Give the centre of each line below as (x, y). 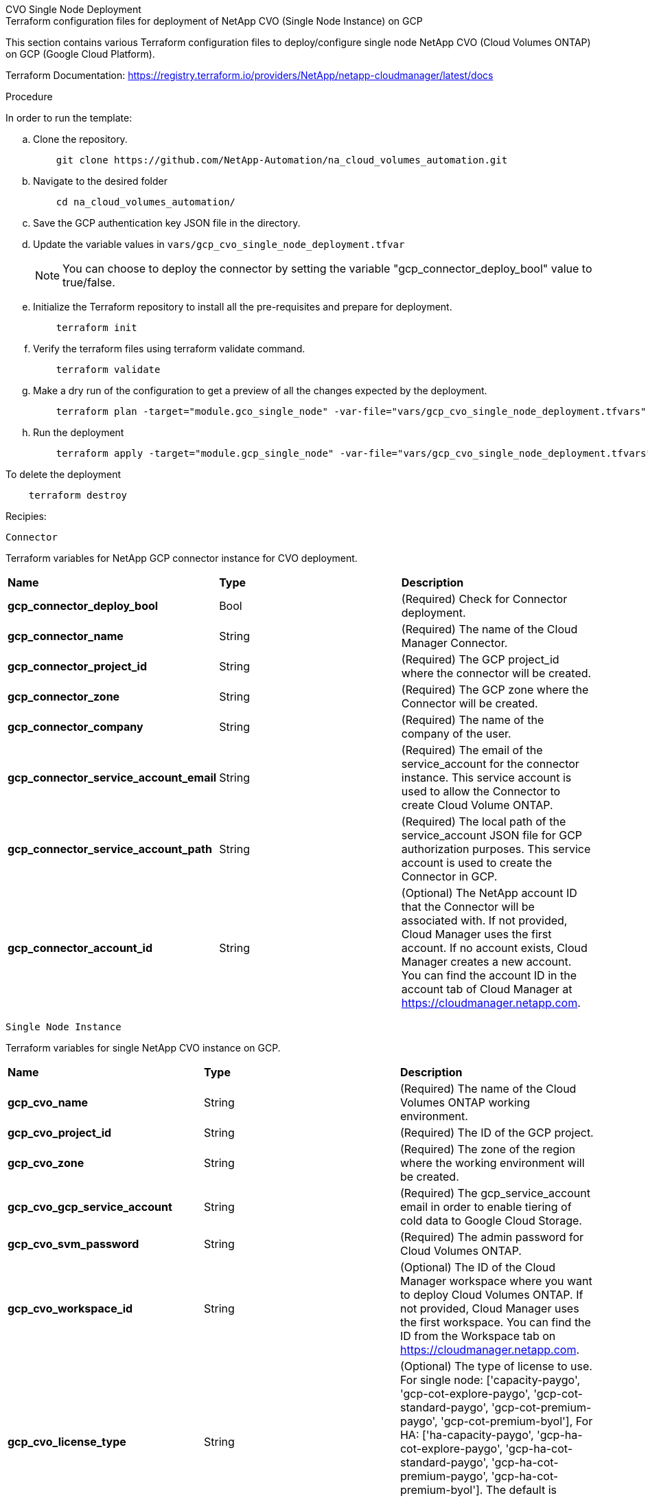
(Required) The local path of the (484, 821)
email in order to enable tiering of (486, 1207)
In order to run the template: (69, 118)
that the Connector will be (468, 907)
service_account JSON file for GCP (492, 835)
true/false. (89, 282)
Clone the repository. (80, 139)
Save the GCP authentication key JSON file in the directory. (167, 223)
